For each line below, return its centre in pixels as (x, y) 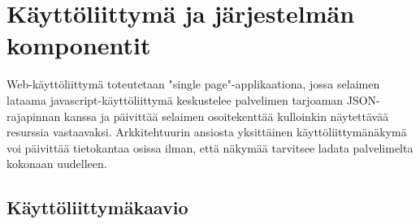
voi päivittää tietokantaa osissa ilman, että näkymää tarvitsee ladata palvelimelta (210, 147)
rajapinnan (34, 116)
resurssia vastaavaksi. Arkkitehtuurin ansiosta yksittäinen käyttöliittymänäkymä (207, 132)
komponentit (79, 45)
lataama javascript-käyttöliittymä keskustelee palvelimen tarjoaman (175, 99)
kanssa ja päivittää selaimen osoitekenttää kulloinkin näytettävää (226, 116)
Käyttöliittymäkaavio (97, 207)
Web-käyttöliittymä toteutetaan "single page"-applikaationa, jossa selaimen (193, 84)
